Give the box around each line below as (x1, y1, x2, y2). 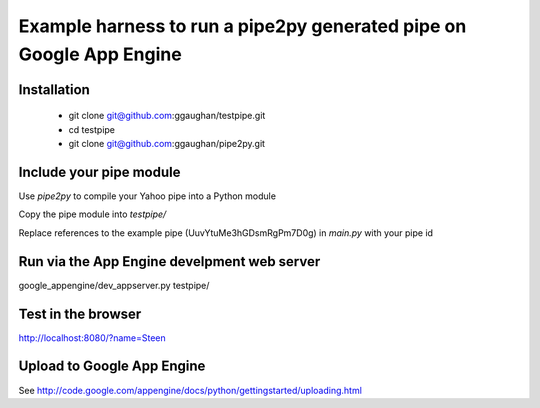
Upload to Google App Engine (18, 358, 206, 375)
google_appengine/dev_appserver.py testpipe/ (18, 279, 210, 291)
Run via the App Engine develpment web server (18, 253, 321, 270)
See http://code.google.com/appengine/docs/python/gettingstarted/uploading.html (18, 384, 362, 396)
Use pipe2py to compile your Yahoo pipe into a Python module (18, 190, 277, 202)
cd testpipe (68, 123, 115, 135)
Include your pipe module (18, 163, 181, 180)
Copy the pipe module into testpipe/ (18, 208, 167, 220)
